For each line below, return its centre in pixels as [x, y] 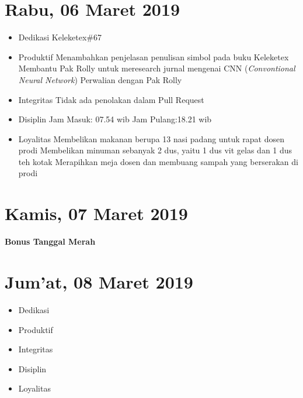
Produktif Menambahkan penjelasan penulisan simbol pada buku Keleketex [154, 56]
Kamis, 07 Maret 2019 [96, 213]
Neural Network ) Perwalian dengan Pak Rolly [100, 79]
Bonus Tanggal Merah [50, 241]
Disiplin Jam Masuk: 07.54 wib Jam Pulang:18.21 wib [115, 119]
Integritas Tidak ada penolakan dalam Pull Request [111, 99]
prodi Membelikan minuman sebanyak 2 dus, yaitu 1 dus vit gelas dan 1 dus [155, 150]
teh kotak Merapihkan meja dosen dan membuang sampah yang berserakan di [158, 161]
